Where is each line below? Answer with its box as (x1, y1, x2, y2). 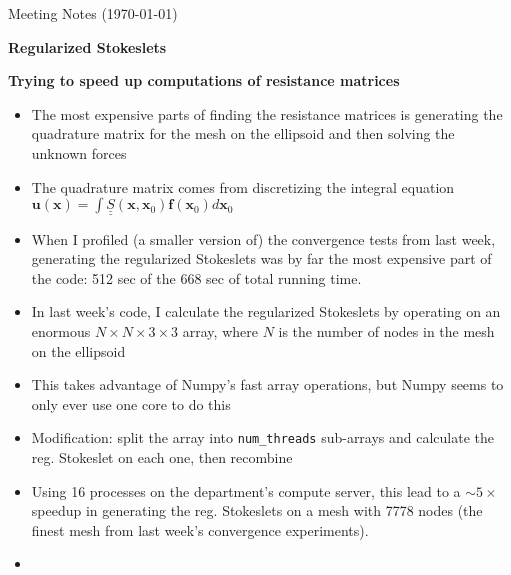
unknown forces (31, 142, 127, 163)
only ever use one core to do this (31, 393, 231, 414)
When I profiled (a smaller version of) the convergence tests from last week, (31, 228, 496, 249)
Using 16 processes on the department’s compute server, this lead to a (31, 480, 461, 501)
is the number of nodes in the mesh (278, 320, 495, 341)
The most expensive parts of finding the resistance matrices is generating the (31, 103, 503, 124)
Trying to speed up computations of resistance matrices (8, 70, 400, 91)
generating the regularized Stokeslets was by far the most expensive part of (31, 248, 492, 269)
